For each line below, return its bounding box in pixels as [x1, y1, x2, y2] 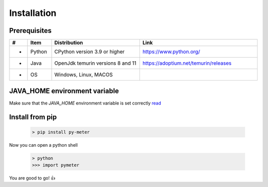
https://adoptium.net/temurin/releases [142, 60, 232, 67]
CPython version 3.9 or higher [54, 48, 125, 55]
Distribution [54, 39, 83, 46]
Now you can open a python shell [9, 142, 78, 148]
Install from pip [9, 113, 57, 121]
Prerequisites [9, 26, 52, 35]
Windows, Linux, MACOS [54, 71, 113, 78]
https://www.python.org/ [142, 48, 201, 55]
